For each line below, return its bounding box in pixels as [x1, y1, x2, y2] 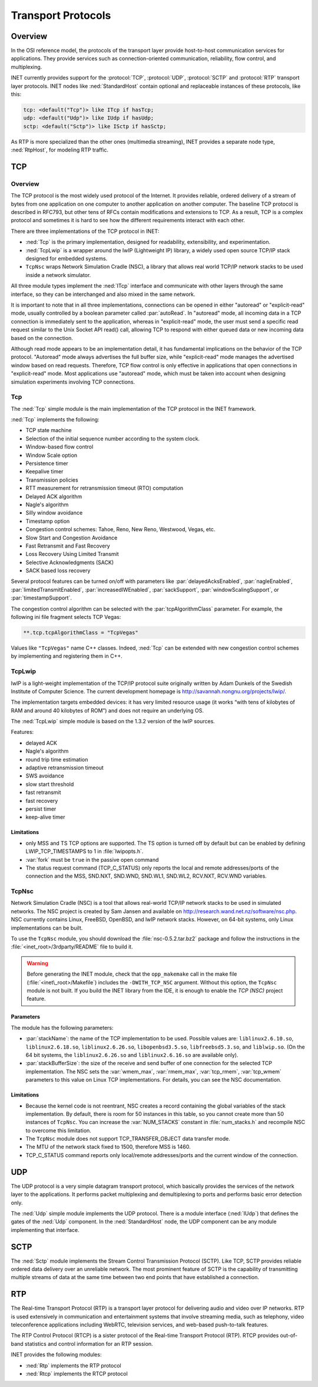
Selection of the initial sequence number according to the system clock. [25, 435, 200, 442]
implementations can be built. [11, 924, 83, 931]
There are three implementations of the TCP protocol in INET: [11, 228, 160, 235]
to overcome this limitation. [25, 1126, 91, 1134]
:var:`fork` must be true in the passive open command [25, 856, 159, 863]
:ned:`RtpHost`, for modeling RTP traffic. [11, 146, 109, 153]
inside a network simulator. [25, 271, 91, 278]
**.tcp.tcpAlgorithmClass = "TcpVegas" [23, 630, 138, 636]
